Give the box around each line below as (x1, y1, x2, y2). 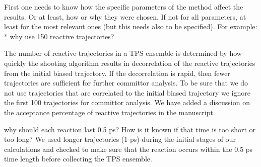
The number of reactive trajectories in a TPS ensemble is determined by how (4, 48, 242, 58)
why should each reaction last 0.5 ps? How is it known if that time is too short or (4, 124, 256, 134)
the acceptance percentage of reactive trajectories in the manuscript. (4, 107, 215, 117)
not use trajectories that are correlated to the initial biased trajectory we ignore (4, 87, 250, 98)
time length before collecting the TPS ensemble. (4, 153, 152, 164)
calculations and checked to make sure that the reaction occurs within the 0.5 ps (4, 143, 253, 154)
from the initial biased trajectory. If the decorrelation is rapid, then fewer (4, 67, 230, 78)
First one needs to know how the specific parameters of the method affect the (4, 2, 243, 12)
